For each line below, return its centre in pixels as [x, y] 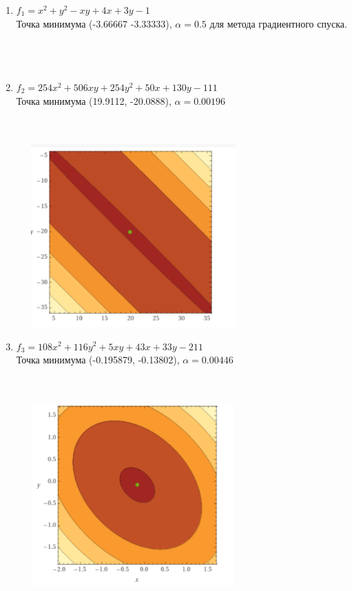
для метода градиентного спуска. [278, 23]
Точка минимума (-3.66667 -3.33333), [94, 23]
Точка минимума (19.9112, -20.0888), [94, 100]
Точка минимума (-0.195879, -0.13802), [98, 360]
